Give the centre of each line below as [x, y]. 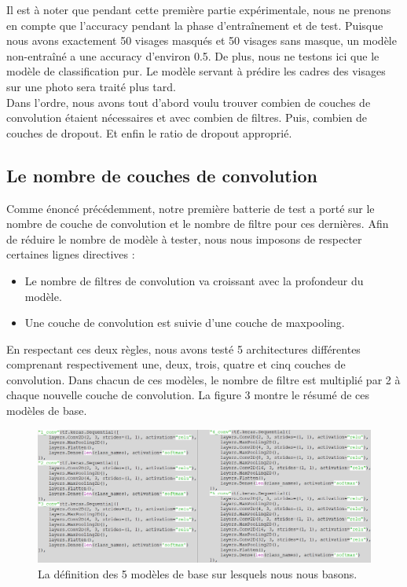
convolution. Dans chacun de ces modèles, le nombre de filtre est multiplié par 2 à [203, 379]
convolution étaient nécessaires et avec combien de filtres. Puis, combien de [187, 117]
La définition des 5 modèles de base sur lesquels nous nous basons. [198, 573]
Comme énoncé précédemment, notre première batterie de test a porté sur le [191, 208]
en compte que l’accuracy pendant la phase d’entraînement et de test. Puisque [195, 25]
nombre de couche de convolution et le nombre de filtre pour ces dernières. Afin [198, 224]
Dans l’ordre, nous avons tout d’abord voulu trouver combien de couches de [189, 102]
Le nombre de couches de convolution [162, 175]
